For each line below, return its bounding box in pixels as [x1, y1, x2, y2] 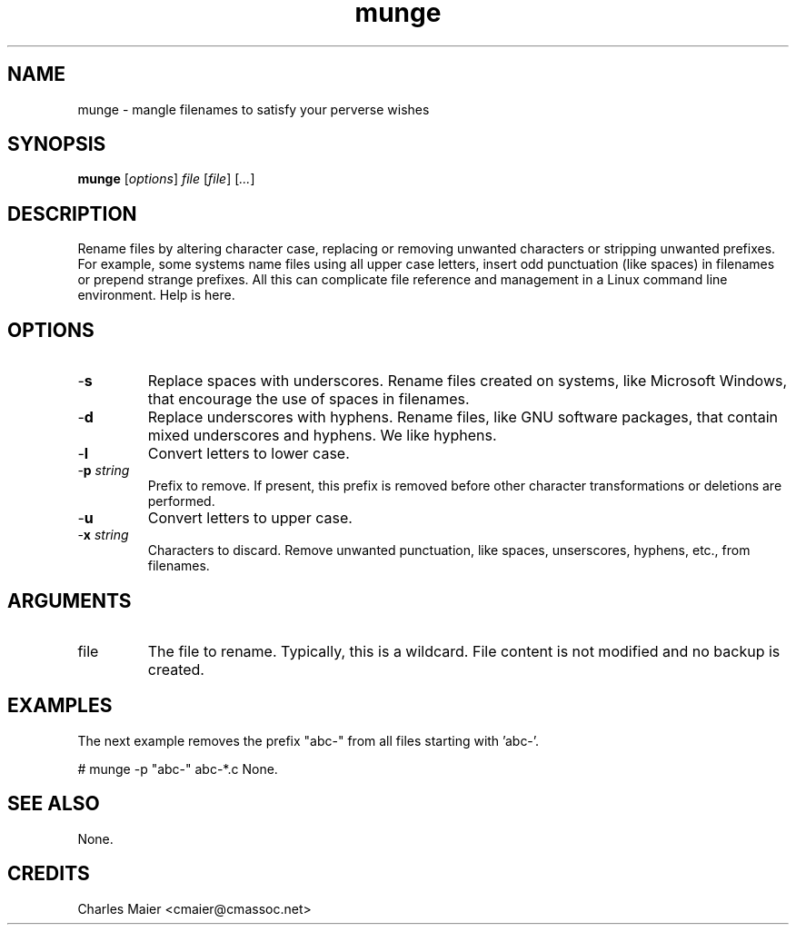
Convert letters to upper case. [147, 509, 353, 528]
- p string [77, 462, 130, 479]
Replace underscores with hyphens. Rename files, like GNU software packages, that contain [147, 408, 778, 427]
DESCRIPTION [7, 202, 137, 225]
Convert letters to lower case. [147, 444, 350, 463]
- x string [77, 527, 129, 543]
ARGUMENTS [7, 589, 132, 612]
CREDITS [7, 862, 90, 886]
